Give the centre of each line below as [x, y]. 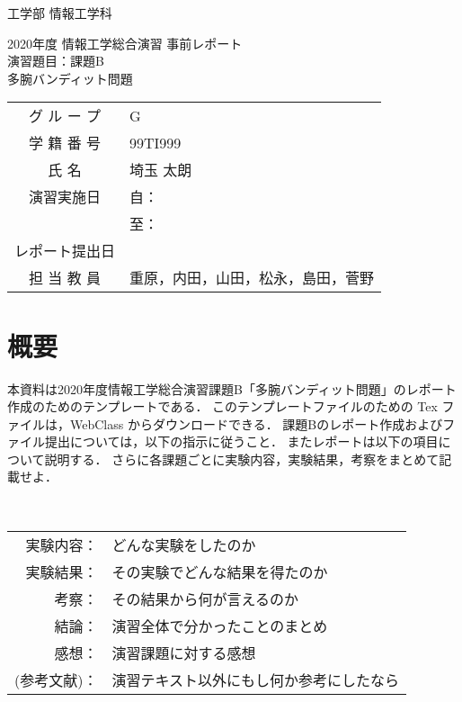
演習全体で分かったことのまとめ [220, 625]
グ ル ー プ [65, 116]
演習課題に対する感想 [184, 652]
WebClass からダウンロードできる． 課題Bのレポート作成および [256, 423]
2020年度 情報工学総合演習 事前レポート [125, 43]
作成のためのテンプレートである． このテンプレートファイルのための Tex [222, 406]
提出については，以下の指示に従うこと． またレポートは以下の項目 [241, 441]
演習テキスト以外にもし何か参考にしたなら [255, 679]
